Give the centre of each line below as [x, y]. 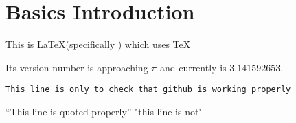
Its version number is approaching [77, 67]
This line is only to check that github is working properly [148, 90]
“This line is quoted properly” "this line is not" [104, 111]
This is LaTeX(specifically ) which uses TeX [98, 44]
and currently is [193, 67]
